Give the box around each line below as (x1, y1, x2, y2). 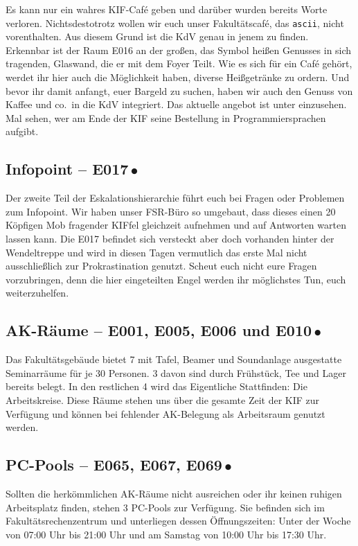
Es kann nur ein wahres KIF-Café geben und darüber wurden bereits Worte (6, 2, 328, 16)
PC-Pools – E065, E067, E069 (6, 454, 222, 475)
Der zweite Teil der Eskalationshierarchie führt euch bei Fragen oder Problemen (6, 191, 345, 205)
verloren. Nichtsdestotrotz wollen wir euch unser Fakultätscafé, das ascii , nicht (6, 15, 344, 30)
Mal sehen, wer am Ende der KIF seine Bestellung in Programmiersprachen (6, 110, 326, 125)
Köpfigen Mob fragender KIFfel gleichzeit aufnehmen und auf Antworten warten (6, 218, 346, 232)
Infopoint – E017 (6, 158, 129, 179)
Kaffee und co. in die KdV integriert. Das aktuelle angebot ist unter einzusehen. (6, 97, 347, 112)
